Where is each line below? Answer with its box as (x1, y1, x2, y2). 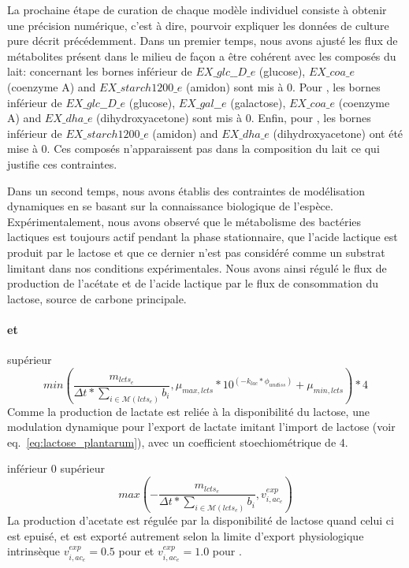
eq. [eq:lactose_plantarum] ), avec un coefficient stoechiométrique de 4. (7, 433, 348, 450)
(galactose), (230, 94, 286, 110)
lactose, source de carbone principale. (7, 290, 187, 306)
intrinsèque (7, 543, 61, 559)
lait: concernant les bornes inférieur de (7, 63, 192, 80)
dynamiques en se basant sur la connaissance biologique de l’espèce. (7, 198, 333, 214)
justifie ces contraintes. (7, 155, 117, 172)
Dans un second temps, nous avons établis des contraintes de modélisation (7, 182, 365, 199)
